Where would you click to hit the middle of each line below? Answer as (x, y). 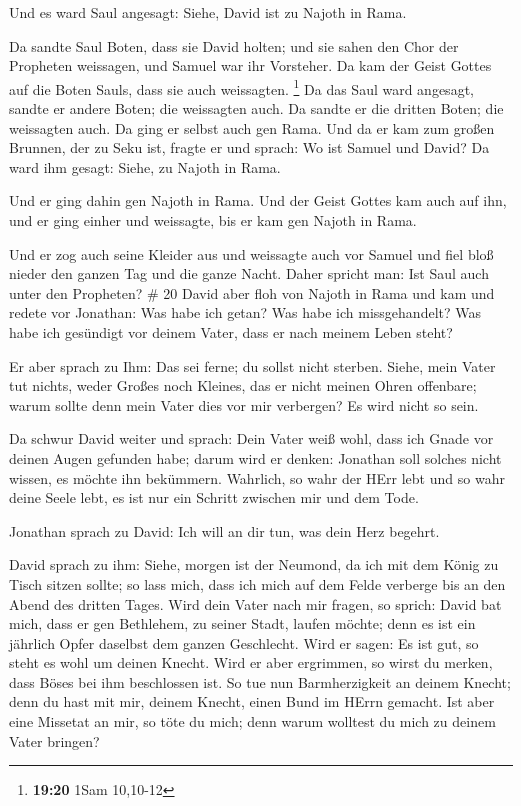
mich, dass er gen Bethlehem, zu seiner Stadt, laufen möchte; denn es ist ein (242, 623)
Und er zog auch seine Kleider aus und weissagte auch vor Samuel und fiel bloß (251, 253)
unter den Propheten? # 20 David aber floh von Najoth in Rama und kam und (252, 292)
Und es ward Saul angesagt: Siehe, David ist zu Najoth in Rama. (208, 12)
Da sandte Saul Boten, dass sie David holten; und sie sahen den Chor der (234, 45)
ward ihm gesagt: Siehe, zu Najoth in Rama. (145, 166)
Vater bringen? (54, 740)
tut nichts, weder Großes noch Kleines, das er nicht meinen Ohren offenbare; (243, 385)
